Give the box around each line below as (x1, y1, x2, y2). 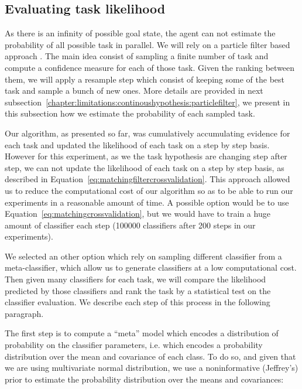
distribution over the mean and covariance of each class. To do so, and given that (5, 350, 296, 362)
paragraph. (5, 307, 44, 319)
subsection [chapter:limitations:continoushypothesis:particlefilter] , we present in (5, 95, 290, 108)
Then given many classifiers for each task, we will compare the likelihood (5, 273, 266, 285)
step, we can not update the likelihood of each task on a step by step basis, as (5, 161, 284, 173)
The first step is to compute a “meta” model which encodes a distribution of (5, 327, 279, 339)
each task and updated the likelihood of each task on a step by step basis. (5, 138, 270, 151)
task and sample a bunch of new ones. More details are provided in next (5, 84, 263, 97)
